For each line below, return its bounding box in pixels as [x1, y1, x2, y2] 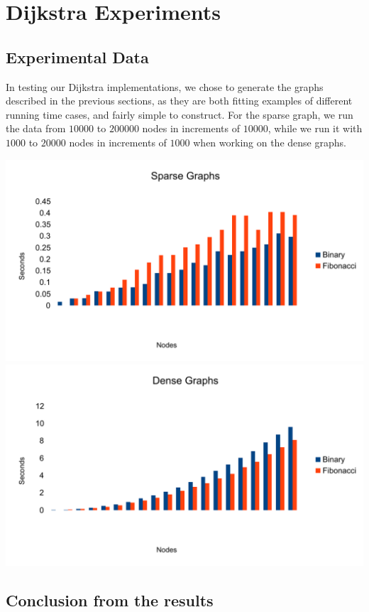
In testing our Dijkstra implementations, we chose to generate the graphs [6, 79, 324, 94]
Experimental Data [6, 45, 149, 68]
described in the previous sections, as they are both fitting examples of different [6, 93, 353, 108]
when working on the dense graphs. [193, 134, 346, 149]
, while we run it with [268, 121, 363, 136]
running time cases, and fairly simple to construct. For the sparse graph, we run [6, 107, 353, 122]
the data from [6, 121, 66, 136]
